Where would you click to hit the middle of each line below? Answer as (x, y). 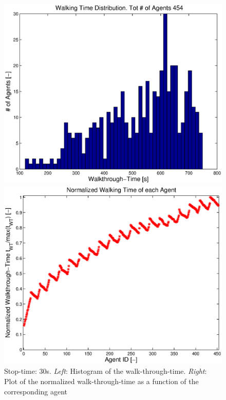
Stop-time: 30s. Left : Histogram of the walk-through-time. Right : (106, 371)
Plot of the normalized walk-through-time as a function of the (101, 381)
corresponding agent (36, 391)
